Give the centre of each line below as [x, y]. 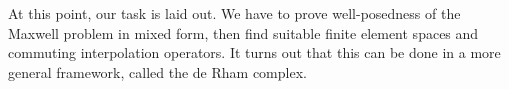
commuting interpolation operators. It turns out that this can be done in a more [254, 52]
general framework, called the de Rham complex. [157, 71]
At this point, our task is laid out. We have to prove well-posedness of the [234, 13]
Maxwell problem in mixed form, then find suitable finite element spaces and [243, 32]
